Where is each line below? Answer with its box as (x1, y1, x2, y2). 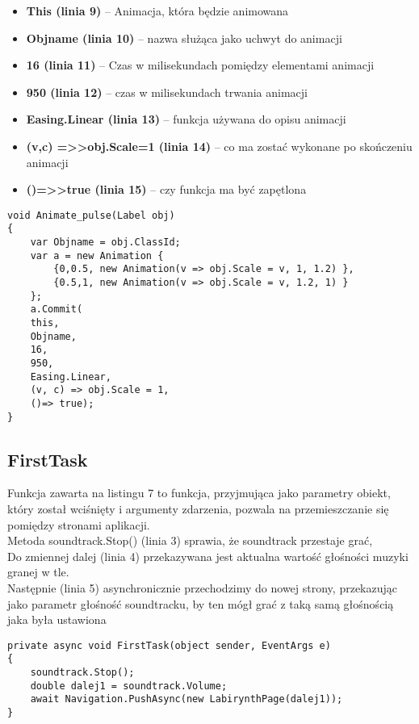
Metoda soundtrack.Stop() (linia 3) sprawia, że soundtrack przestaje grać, (7, 532, 373, 549)
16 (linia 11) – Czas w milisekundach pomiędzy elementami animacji (26, 56, 375, 73)
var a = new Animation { (30, 249, 164, 262)
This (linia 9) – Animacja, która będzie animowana (26, 2, 289, 19)
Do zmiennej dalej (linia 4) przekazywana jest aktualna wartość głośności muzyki (7, 547, 409, 564)
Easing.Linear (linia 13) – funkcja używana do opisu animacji (26, 111, 346, 128)
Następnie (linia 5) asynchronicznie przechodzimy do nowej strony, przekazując (7, 580, 397, 596)
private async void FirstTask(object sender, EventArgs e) (7, 639, 331, 651)
